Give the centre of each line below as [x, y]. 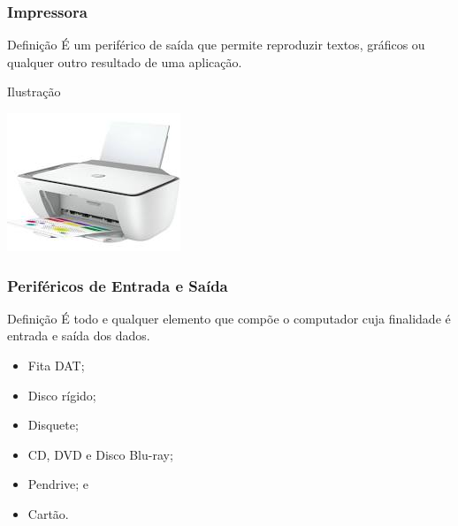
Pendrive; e [58, 484]
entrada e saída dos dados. [79, 335]
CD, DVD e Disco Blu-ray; [100, 454]
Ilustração [34, 91]
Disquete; [53, 425]
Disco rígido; [62, 395]
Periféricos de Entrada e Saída [118, 285]
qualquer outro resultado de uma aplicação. [125, 61]
